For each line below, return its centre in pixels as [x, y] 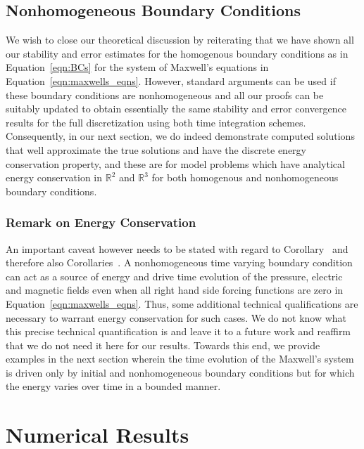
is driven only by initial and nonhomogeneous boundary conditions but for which [180, 372]
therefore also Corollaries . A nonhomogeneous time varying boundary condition [179, 262]
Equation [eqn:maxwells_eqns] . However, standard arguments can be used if [171, 80]
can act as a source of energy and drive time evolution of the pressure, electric [174, 276]
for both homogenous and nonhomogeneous [245, 177]
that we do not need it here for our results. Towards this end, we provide [163, 345]
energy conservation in [54, 177]
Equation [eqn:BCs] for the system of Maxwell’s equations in [137, 67]
